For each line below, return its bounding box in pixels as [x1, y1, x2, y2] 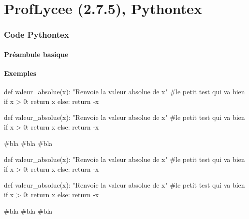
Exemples [4, 68, 37, 78]
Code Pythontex [4, 29, 69, 41]
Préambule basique [4, 49, 69, 59]
